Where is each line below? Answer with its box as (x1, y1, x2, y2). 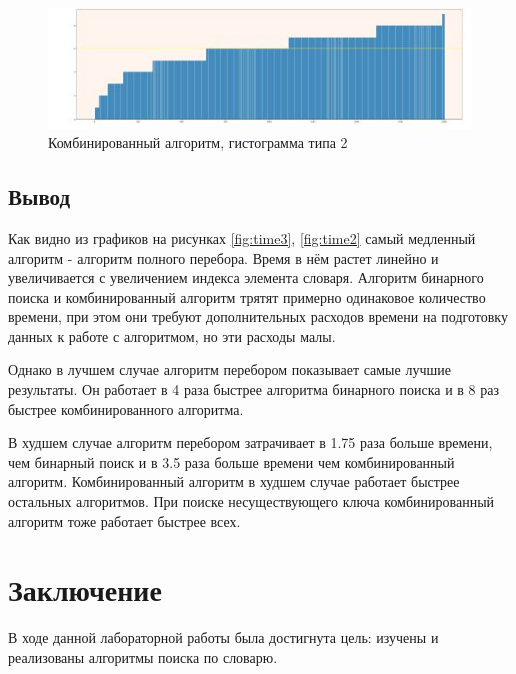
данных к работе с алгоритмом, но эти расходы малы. (8, 325, 336, 346)
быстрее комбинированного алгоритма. (8, 398, 244, 419)
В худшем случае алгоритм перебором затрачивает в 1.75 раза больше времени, (8, 432, 493, 453)
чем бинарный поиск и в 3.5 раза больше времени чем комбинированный (8, 451, 455, 472)
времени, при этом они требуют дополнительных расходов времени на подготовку (8, 306, 508, 327)
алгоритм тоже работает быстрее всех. (8, 510, 241, 531)
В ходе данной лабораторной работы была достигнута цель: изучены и (8, 627, 439, 648)
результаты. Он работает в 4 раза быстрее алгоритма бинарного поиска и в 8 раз (8, 379, 499, 400)
